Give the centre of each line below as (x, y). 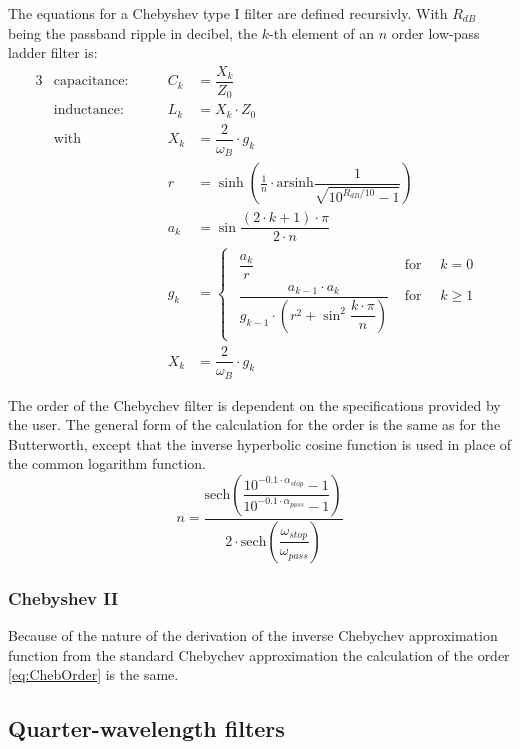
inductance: (88, 110)
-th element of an (322, 32)
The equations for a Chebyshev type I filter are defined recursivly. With (228, 13)
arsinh (295, 183)
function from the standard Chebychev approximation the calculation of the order (259, 654)
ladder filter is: (53, 52)
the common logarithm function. (107, 463)
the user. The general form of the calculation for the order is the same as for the (254, 424)
